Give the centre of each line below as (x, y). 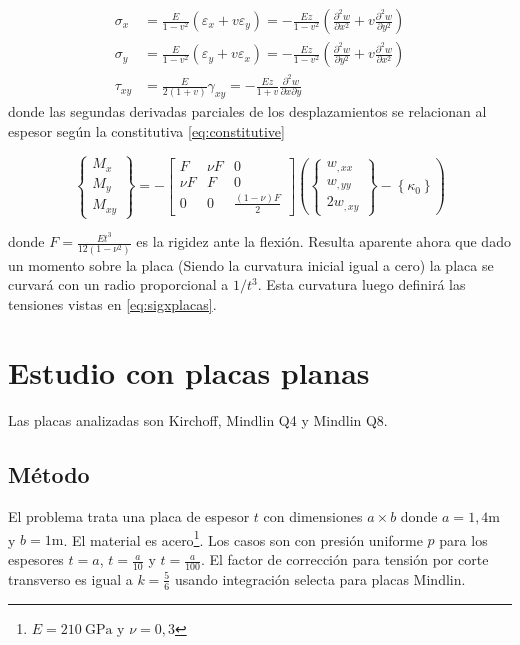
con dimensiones (313, 516)
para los (463, 539)
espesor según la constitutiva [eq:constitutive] (146, 130)
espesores (36, 559)
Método (49, 474)
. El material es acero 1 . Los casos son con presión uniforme (243, 538)
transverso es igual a (70, 578)
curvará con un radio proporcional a (118, 284)
